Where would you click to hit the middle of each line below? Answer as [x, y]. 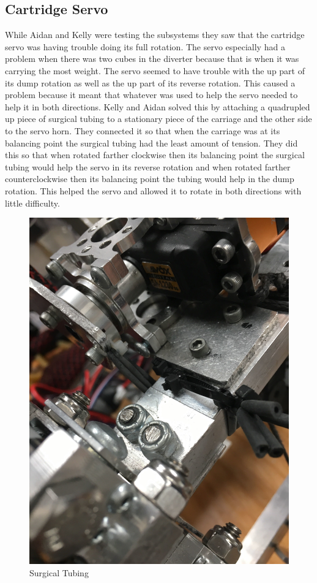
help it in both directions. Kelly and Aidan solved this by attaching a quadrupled [158, 106]
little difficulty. [32, 203]
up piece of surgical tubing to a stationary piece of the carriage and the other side [158, 119]
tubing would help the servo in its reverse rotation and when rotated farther [148, 166]
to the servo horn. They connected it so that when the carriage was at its [143, 130]
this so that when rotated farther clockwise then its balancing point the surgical [155, 155]
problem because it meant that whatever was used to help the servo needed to [151, 95]
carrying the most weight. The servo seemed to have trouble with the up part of [155, 70]
